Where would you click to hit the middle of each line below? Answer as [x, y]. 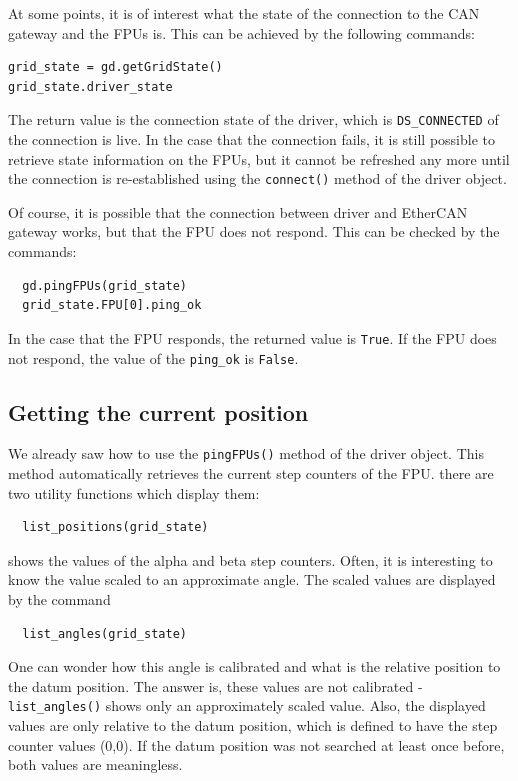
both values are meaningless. [95, 764]
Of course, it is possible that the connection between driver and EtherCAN [238, 211]
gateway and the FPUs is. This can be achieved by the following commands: [241, 32]
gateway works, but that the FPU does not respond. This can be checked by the [254, 231]
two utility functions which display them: [134, 492]
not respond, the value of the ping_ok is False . [153, 357]
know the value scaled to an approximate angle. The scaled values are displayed [252, 579]
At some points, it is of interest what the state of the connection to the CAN [244, 13]
